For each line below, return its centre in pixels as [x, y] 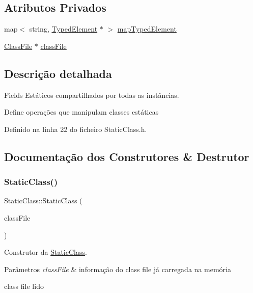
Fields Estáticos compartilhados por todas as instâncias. [92, 95]
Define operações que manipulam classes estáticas [81, 112]
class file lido [24, 286]
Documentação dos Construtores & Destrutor [127, 156]
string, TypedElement [63, 29]
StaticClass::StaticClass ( [43, 201]
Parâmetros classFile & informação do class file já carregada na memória [118, 269]
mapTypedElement [147, 29]
